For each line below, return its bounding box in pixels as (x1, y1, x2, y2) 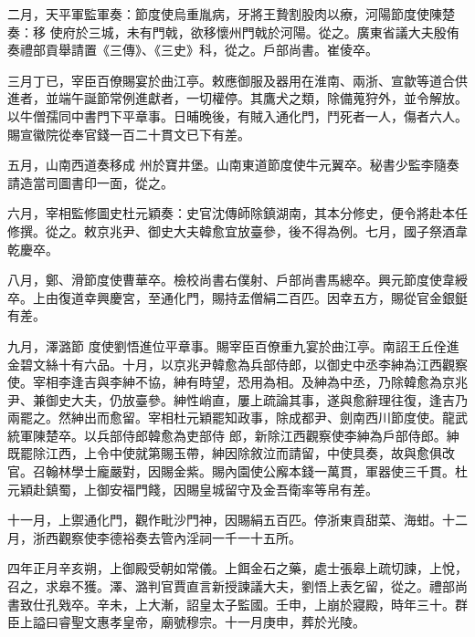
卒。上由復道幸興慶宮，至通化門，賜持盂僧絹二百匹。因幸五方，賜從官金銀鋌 (7, 287, 468, 307)
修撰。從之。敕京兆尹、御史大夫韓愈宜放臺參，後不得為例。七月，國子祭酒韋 (7, 221, 468, 240)
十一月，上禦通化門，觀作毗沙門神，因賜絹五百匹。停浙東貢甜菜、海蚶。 (7, 510, 442, 529)
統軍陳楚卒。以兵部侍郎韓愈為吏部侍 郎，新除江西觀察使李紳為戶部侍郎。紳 (7, 425, 459, 444)
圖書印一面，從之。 (58, 172, 174, 192)
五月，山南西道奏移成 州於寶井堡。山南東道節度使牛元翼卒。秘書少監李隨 (7, 155, 447, 174)
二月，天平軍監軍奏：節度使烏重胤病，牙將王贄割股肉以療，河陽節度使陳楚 (7, 5, 455, 23)
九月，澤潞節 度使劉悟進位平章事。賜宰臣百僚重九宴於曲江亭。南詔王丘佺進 (7, 336, 459, 355)
